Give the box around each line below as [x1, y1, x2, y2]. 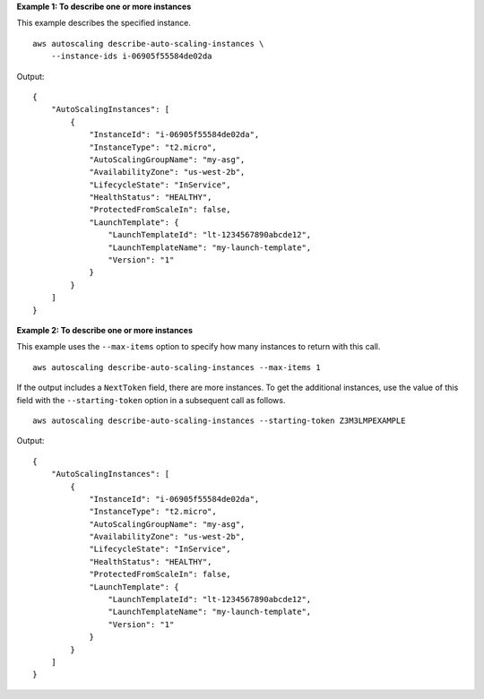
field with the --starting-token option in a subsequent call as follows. [16, 394, 286, 405]
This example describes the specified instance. [16, 18, 192, 29]
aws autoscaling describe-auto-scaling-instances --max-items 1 [32, 362, 322, 372]
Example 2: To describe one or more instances [16, 324, 193, 335]
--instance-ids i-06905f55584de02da [50, 51, 212, 62]
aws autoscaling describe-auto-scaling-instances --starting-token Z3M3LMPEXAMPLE [32, 415, 406, 426]
